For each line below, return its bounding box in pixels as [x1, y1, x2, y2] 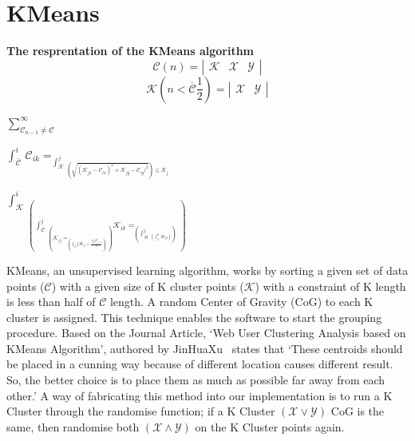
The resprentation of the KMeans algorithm [6, 42, 255, 59]
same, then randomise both [6, 418, 140, 435]
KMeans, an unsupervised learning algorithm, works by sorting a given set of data [6, 261, 409, 278]
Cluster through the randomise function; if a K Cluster [6, 403, 275, 419]
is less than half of [6, 293, 96, 310]
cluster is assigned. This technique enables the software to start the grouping [6, 308, 382, 325]
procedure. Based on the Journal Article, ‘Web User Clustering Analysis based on [6, 324, 406, 341]
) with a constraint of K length [255, 277, 406, 294]
